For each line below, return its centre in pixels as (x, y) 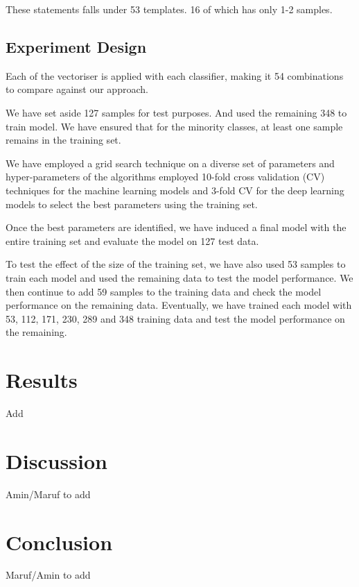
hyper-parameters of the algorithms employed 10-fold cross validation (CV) (165, 177)
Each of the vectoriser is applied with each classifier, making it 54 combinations (175, 75)
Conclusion (59, 542)
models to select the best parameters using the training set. (132, 204)
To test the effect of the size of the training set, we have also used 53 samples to (176, 264)
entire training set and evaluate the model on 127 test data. (132, 240)
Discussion (56, 460)
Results (42, 380)
